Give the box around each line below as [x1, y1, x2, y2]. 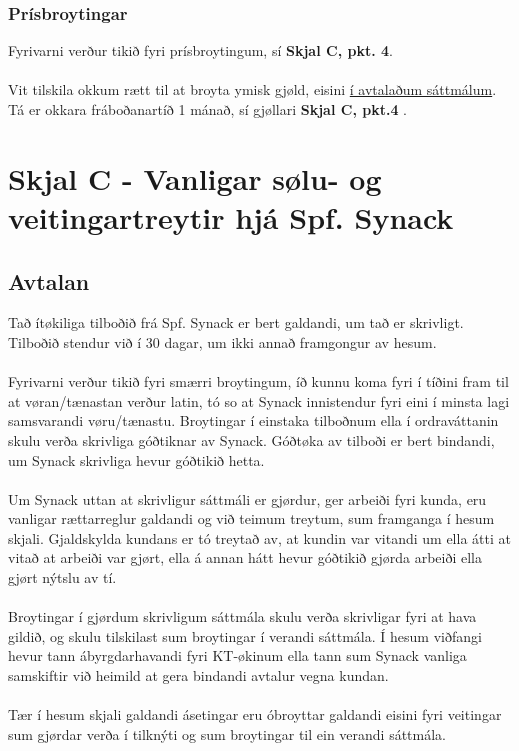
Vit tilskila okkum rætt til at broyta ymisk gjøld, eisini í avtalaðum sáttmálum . [8, 79, 497, 100]
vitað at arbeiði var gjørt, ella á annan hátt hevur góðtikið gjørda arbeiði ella [8, 547, 482, 568]
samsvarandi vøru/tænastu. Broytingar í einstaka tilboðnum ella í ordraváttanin [8, 410, 499, 431]
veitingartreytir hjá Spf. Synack [8, 196, 454, 237]
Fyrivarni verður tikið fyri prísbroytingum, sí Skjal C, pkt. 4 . [8, 40, 393, 61]
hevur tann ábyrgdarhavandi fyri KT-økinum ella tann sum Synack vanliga [8, 645, 467, 666]
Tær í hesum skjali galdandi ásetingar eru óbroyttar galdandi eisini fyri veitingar [8, 704, 502, 725]
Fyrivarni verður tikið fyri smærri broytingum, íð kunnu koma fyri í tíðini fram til [8, 371, 509, 392]
